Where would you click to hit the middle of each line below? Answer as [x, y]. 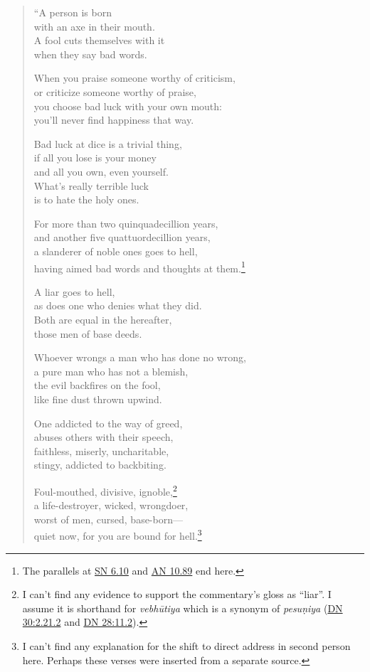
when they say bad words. [90, 54]
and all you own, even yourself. [101, 171]
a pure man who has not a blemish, [111, 371]
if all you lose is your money [95, 158]
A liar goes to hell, [74, 291]
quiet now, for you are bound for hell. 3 [118, 534]
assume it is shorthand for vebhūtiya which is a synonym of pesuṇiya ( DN [183, 608]
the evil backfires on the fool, [97, 385]
